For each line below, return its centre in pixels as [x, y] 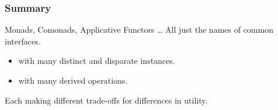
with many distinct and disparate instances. [97, 61]
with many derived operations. [73, 80]
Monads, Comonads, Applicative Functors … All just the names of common [139, 30]
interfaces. [23, 41]
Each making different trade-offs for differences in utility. [106, 100]
